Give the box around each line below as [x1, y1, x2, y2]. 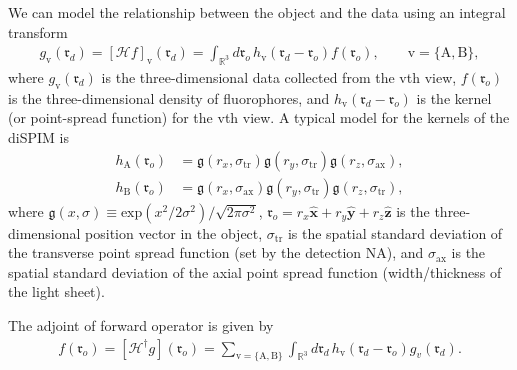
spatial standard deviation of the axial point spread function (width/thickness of [8, 261, 502, 282]
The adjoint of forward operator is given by [8, 315, 274, 336]
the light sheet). [8, 281, 105, 302]
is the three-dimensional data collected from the [101, 67, 395, 88]
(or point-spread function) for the [8, 107, 213, 128]
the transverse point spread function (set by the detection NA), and [8, 242, 424, 263]
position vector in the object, [85, 222, 263, 243]
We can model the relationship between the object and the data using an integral [8, 2, 506, 22]
